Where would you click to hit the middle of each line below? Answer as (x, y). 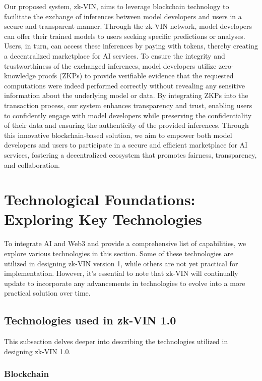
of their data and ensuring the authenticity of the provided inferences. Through (126, 125)
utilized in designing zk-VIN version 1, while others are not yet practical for (121, 263)
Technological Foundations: (100, 199)
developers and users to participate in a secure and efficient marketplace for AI (126, 145)
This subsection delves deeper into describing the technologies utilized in (116, 341)
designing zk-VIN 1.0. (38, 351)
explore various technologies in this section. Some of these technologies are (119, 253)
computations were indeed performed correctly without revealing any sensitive (125, 85)
